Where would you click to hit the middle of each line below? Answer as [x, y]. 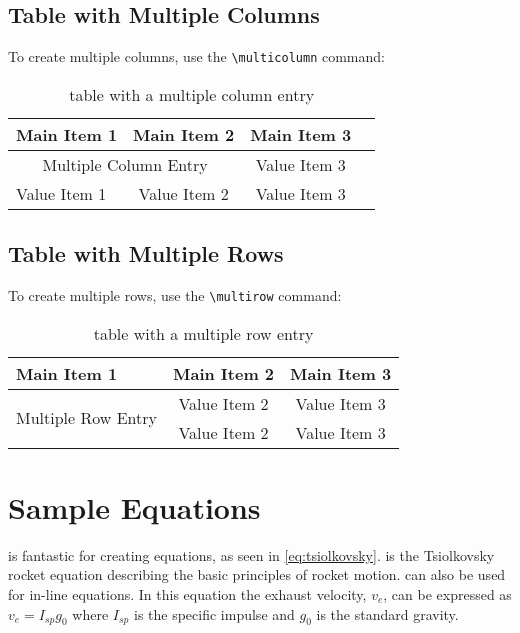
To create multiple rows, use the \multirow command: [175, 295]
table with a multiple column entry [192, 94]
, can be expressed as [447, 594]
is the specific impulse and [214, 613]
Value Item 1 [61, 193]
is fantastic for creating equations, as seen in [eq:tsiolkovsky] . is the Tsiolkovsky [251, 554]
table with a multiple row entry [203, 333]
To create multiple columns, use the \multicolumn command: [196, 56]
